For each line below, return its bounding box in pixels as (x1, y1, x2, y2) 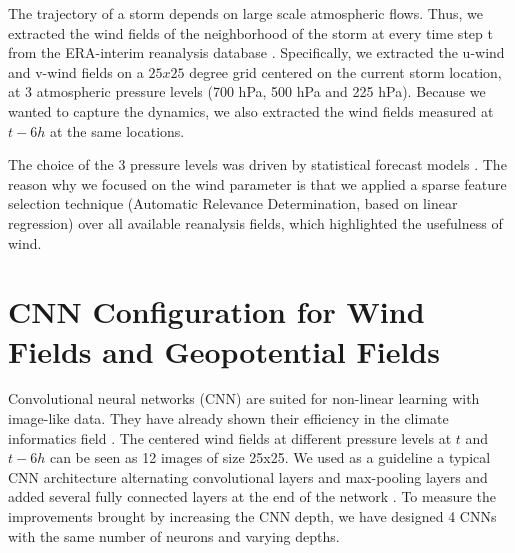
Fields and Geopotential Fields (8, 330, 440, 371)
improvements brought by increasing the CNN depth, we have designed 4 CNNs (8, 506, 497, 526)
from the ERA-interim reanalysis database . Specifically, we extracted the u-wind (8, 42, 505, 63)
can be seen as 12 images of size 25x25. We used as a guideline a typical (49, 447, 491, 468)
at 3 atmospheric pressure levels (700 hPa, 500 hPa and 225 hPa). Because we (8, 81, 486, 102)
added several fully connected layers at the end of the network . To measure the (8, 486, 497, 507)
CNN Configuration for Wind (8, 291, 425, 332)
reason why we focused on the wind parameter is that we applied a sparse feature (8, 173, 507, 194)
